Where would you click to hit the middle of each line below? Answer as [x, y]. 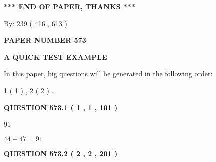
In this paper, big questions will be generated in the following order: [108, 74]
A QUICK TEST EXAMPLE [56, 57]
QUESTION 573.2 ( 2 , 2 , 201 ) [61, 153]
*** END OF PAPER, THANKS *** [70, 6]
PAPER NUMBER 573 [45, 40]
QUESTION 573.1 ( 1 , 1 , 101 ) [61, 107]
